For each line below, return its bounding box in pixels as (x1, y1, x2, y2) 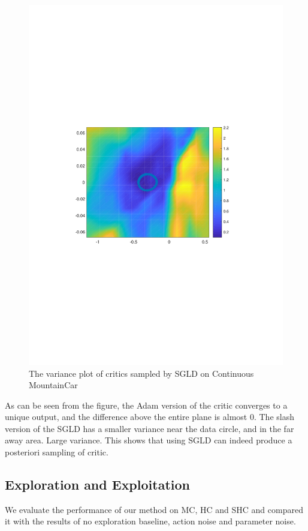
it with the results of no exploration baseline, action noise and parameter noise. (5, 515, 296, 527)
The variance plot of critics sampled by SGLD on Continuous (29, 367, 254, 379)
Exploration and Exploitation (5, 475, 190, 494)
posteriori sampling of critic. (5, 446, 108, 458)
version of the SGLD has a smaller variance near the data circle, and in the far (5, 422, 294, 434)
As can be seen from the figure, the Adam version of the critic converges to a (5, 398, 288, 411)
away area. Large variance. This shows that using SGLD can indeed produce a (5, 434, 292, 446)
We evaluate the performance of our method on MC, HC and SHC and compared (5, 503, 303, 515)
